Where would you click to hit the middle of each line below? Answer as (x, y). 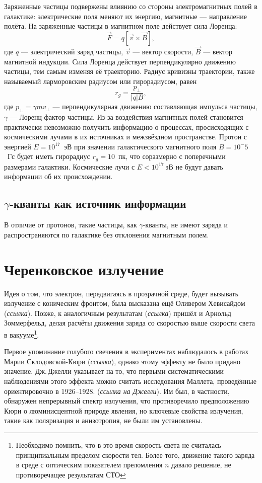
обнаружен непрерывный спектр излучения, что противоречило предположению (127, 401)
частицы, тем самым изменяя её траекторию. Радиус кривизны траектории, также (129, 71)
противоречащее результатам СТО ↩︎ (71, 474)
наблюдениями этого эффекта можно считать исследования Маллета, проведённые (130, 381)
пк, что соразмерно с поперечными (172, 156)
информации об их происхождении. (58, 176)
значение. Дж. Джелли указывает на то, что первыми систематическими (114, 371)
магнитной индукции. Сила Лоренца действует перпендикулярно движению (120, 61)
